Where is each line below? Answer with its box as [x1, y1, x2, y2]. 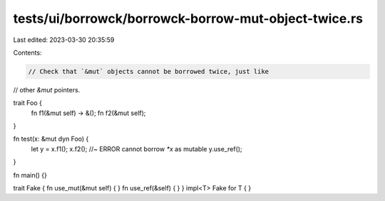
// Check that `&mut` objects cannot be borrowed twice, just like [28, 67, 269, 75]
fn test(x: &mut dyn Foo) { [13, 135, 89, 143]
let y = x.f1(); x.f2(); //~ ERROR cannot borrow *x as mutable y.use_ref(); [31, 144, 242, 153]
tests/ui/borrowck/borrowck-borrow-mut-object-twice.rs [13, 11, 364, 26]
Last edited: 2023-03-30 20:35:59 [13, 36, 115, 44]
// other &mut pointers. [13, 85, 81, 94]
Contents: [13, 48, 42, 57]
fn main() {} [13, 170, 48, 179]
